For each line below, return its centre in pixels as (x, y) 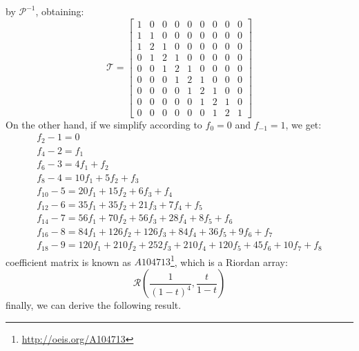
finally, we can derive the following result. (94, 305)
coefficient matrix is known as (68, 262)
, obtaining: (60, 11)
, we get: (303, 124)
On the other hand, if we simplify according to (104, 124)
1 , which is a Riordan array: (229, 260)
